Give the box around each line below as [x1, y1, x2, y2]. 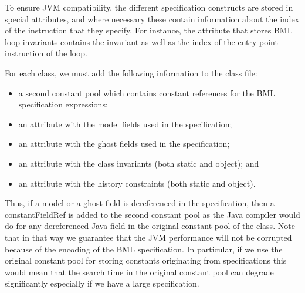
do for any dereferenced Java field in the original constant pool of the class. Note [5, 220, 295, 232]
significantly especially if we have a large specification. [5, 277, 199, 289]
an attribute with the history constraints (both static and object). [18, 177, 256, 189]
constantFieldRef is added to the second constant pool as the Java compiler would [5, 208, 300, 220]
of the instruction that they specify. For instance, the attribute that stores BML [5, 24, 293, 36]
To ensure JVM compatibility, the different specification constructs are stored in [5, 1, 293, 13]
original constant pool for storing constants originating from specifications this [5, 254, 287, 267]
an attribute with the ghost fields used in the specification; [18, 137, 230, 150]
